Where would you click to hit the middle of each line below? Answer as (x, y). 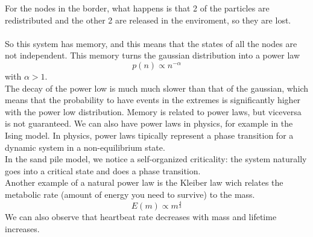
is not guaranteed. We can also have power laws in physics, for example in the (149, 123)
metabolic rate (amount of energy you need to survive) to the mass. (130, 194)
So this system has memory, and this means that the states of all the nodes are (151, 43)
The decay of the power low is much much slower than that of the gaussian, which (157, 88)
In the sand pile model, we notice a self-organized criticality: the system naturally (156, 159)
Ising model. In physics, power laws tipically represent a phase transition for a (149, 135)
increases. (22, 229)
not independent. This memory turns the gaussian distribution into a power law (153, 55)
